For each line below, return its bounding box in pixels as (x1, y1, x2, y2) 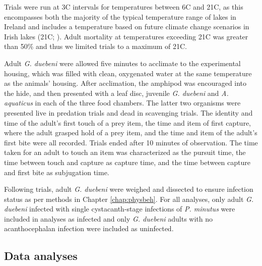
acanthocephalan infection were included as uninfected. (4, 223, 174, 234)
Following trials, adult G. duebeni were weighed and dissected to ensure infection (4, 184, 253, 194)
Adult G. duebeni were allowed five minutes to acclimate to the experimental (4, 58, 241, 68)
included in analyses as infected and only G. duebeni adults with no (4, 213, 213, 224)
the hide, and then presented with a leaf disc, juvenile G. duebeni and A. (4, 87, 229, 98)
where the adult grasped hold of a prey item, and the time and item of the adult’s (4, 127, 257, 138)
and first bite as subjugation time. (4, 167, 109, 177)
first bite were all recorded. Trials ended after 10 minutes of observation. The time (4, 137, 258, 147)
